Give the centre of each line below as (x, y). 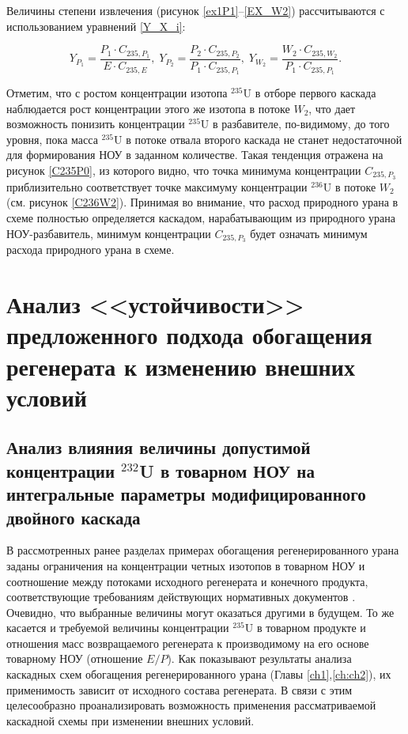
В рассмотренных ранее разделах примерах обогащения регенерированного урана (203, 550)
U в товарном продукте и (305, 628)
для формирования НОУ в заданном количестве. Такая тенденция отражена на (195, 155)
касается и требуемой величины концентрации (118, 628)
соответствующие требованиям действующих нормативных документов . (181, 597)
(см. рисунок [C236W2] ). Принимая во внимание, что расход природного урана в (202, 202)
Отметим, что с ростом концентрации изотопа (117, 92)
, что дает (332, 108)
